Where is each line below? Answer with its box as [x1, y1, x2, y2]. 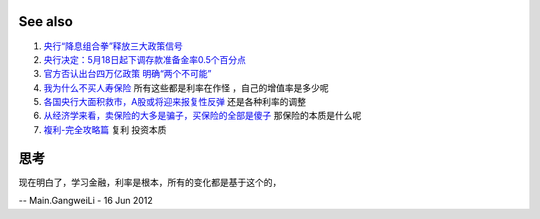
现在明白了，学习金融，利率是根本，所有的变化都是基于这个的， [18, 176, 282, 188]
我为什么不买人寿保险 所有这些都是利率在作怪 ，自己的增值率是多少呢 [43, 81, 329, 94]
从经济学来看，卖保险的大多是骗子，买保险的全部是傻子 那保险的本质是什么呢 [43, 110, 362, 122]
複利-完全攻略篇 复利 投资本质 [43, 123, 167, 135]
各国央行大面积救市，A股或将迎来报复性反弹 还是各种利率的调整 [43, 96, 307, 108]
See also [18, 13, 74, 30]
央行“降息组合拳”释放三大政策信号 [43, 40, 184, 52]
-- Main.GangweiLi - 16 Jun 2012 [18, 195, 154, 207]
